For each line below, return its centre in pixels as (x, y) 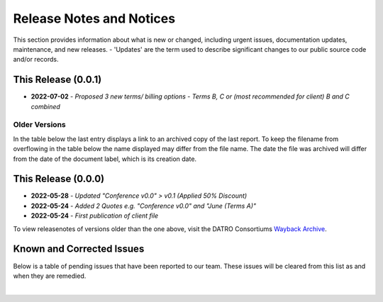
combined (45, 106)
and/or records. (36, 60)
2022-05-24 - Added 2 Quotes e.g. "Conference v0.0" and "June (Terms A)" (144, 206)
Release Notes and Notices (94, 18)
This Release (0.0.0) (59, 179)
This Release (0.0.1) (57, 80)
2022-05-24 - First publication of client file (95, 216)
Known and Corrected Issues (79, 249)
